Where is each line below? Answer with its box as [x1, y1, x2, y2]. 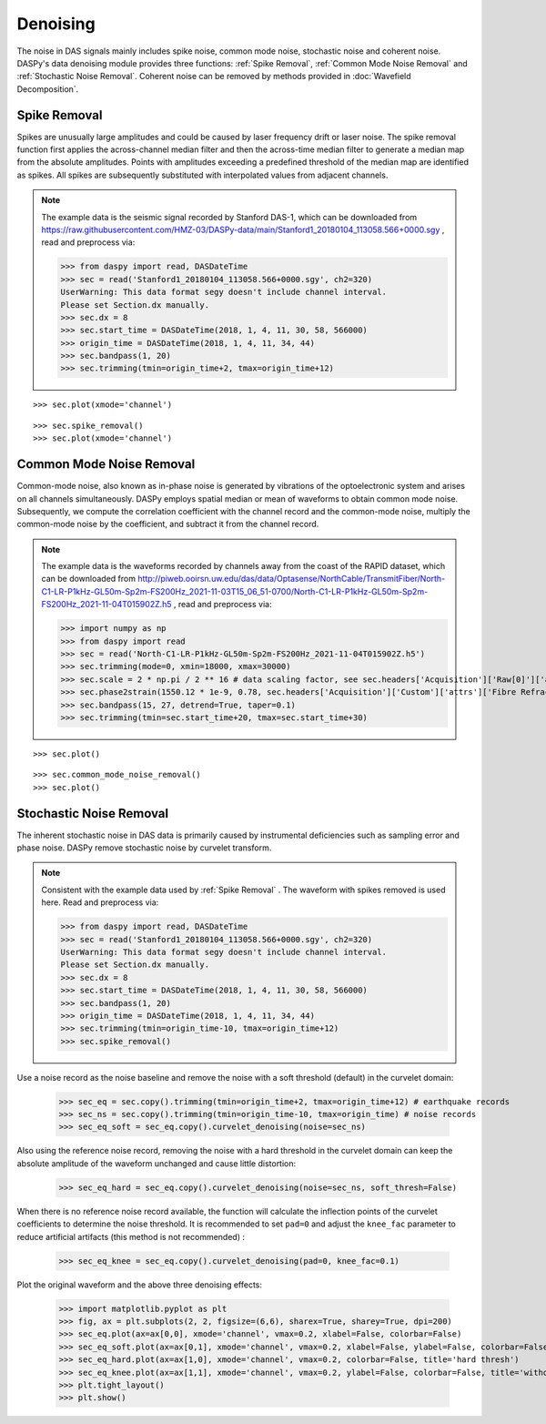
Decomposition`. [16, 83, 79, 95]
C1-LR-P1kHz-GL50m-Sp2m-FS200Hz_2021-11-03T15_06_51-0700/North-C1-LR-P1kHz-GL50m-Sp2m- [41, 585, 429, 596]
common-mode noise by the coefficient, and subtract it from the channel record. [16, 519, 319, 530]
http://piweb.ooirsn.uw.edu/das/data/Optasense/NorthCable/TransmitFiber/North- [137, 574, 446, 585]
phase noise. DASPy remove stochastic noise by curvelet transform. [16, 842, 272, 853]
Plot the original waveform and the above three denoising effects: [16, 1279, 263, 1290]
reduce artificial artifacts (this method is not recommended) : [16, 1231, 246, 1242]
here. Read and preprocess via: [41, 897, 159, 908]
